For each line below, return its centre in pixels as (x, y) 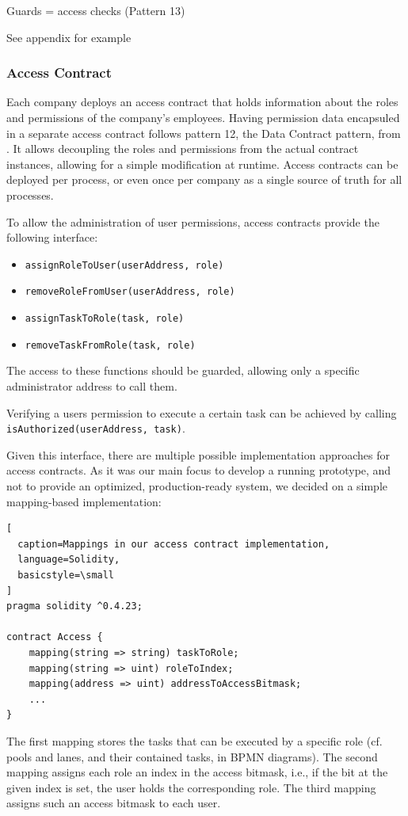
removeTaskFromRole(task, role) (110, 345)
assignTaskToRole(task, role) (105, 319)
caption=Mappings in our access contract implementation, (174, 544)
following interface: (52, 237)
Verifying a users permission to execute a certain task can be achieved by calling (202, 412)
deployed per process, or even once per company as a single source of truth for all (204, 179)
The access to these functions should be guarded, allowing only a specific (183, 370)
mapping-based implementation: (84, 501)
